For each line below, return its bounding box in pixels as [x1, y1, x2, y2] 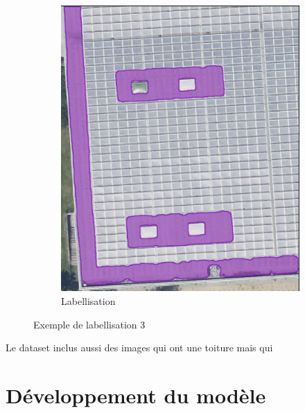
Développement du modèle [6, 381, 266, 410]
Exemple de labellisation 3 [33, 317, 146, 331]
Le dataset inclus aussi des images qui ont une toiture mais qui [6, 340, 273, 355]
